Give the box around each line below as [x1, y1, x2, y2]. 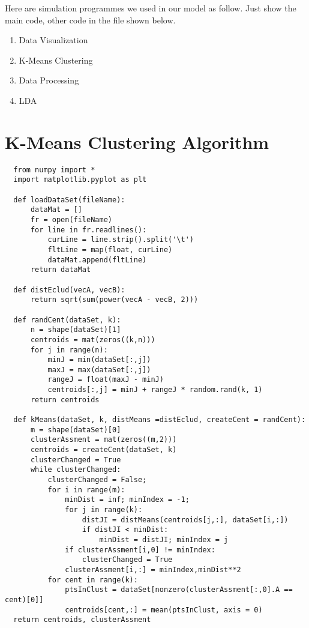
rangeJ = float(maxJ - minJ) [47, 375, 164, 384]
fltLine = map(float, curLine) [47, 245, 173, 254]
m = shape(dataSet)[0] [30, 425, 121, 434]
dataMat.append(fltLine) [47, 255, 147, 264]
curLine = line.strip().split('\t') [47, 235, 194, 244]
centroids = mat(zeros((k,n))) [30, 335, 155, 344]
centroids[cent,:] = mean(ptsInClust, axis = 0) [65, 605, 263, 614]
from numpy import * [13, 165, 95, 174]
